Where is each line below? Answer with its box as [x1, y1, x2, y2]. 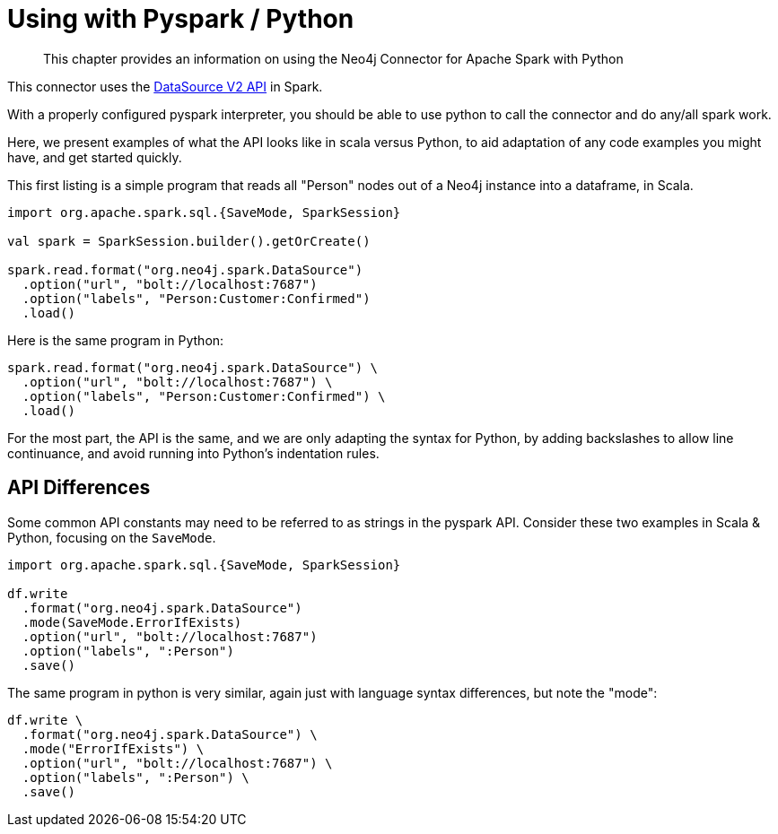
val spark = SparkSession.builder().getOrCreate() [7, 233, 371, 248]
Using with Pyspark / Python [7, 4, 354, 34]
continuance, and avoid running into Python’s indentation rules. [7, 445, 380, 461]
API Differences [7, 476, 151, 500]
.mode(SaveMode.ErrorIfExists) [22, 614, 242, 630]
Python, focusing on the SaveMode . [7, 529, 216, 545]
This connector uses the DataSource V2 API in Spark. [7, 78, 323, 94]
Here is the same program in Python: [7, 332, 224, 348]
